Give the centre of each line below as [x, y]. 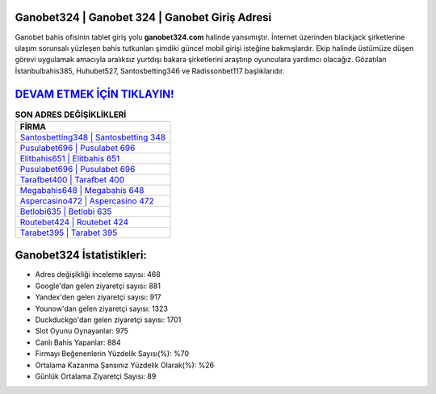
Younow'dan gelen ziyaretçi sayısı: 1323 [102, 308]
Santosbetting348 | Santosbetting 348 [92, 137]
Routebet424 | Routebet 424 [74, 222]
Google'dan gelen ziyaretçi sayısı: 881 [98, 286]
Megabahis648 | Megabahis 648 [82, 190]
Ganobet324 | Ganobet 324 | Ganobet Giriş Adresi [143, 17]
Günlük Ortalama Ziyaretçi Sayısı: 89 [96, 376]
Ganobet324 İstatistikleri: [81, 256]
